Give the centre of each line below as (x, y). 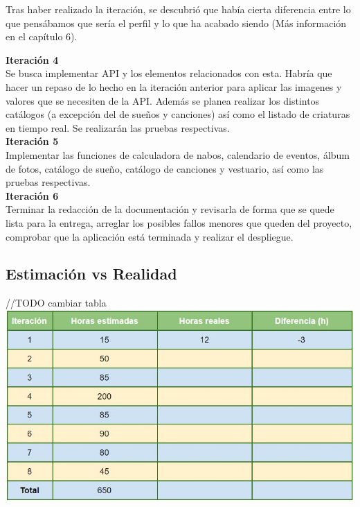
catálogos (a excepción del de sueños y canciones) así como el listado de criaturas (178, 114)
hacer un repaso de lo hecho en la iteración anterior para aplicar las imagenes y (174, 86)
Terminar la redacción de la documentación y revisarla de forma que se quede (170, 209)
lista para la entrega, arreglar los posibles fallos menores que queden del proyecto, (179, 222)
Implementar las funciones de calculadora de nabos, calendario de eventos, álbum (178, 154)
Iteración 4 (32, 59)
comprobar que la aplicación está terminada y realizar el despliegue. (150, 236)
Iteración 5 (32, 141)
